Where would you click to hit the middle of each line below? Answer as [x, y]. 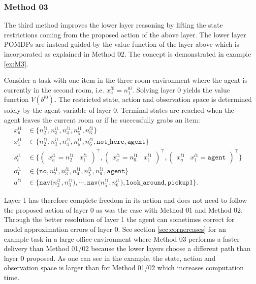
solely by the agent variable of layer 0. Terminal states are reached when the [119, 110]
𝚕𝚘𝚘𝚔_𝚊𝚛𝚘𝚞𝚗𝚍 [145, 182]
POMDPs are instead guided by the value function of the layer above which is [122, 44]
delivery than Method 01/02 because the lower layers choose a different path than [127, 248]
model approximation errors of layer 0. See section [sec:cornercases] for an [115, 229]
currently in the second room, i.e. [54, 89]
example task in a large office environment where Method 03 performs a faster [122, 238]
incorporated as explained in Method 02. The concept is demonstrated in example [128, 54]
